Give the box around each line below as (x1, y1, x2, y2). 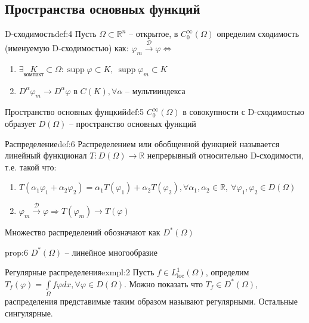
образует (5, 117, 36, 129)
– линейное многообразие (64, 246, 158, 258)
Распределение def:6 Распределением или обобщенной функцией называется (5, 137, 280, 150)
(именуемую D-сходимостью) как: (5, 41, 129, 54)
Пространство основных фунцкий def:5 (5, 105, 144, 118)
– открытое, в (129, 27, 178, 40)
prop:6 (5, 246, 28, 258)
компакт (23, 72, 44, 78)
